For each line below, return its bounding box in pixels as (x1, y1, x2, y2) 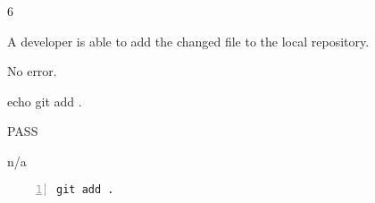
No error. (7, 62, 57, 80)
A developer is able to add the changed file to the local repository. (7, 31, 370, 50)
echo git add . (7, 91, 82, 110)
